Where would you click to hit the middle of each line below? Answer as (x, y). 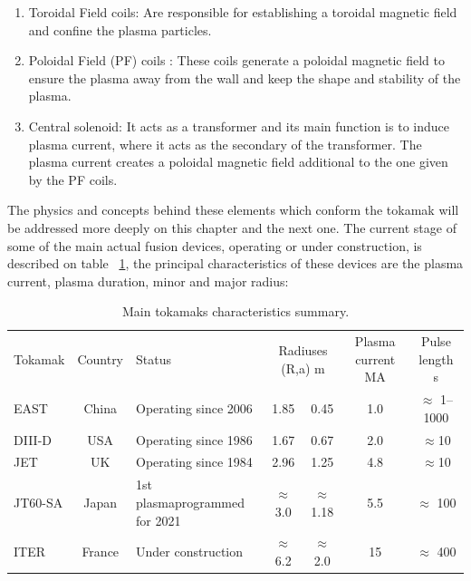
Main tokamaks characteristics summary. (235, 311)
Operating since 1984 (194, 462)
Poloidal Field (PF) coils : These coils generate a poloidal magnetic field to (236, 60)
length (436, 358)
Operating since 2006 (194, 407)
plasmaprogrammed (190, 502)
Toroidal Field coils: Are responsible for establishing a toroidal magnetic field (243, 12)
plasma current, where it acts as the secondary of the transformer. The (225, 144)
